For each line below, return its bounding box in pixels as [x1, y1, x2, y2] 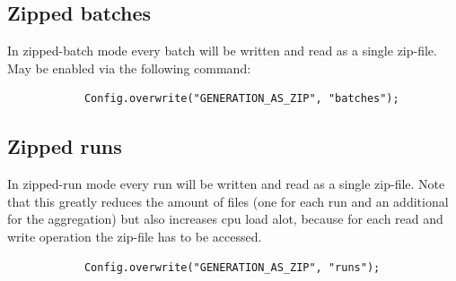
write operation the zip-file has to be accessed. [7, 226, 262, 245]
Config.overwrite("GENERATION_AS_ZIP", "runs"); [83, 260, 381, 274]
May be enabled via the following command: [7, 58, 251, 77]
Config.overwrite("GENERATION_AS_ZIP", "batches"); [83, 92, 399, 106]
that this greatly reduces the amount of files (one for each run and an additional [7, 192, 449, 210]
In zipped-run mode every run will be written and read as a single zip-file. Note [7, 175, 445, 193]
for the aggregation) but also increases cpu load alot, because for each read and [7, 209, 443, 228]
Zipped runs [7, 132, 122, 160]
